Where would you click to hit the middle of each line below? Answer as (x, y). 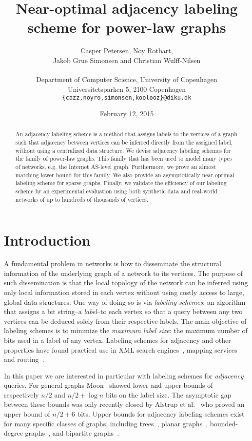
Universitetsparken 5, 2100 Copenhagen (127, 89)
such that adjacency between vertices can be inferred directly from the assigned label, (124, 142)
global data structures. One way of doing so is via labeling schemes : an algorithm (125, 302)
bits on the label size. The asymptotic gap (168, 394)
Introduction (47, 240)
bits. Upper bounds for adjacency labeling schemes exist (161, 414)
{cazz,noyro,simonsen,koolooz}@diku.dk (127, 98)
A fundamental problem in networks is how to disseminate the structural (113, 263)
